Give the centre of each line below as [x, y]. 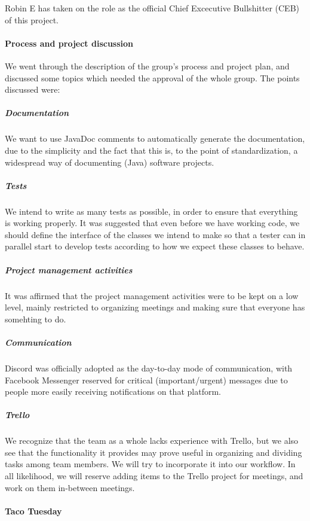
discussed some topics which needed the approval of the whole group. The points [152, 77]
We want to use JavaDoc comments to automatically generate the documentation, [155, 138]
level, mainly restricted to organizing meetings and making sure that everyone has [155, 307]
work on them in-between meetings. [70, 487]
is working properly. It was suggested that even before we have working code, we [152, 223]
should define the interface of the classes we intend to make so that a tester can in [155, 234]
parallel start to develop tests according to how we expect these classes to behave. [155, 246]
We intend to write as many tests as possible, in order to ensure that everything [151, 211]
